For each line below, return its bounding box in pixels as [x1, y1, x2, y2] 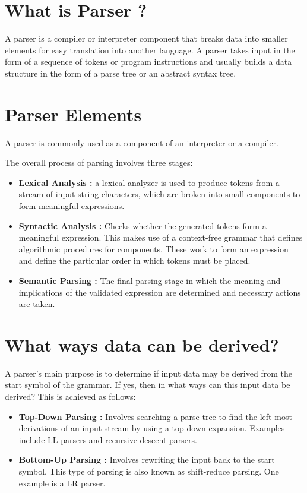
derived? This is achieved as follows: [5, 390, 136, 403]
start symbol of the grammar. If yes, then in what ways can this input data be [5, 378, 290, 391]
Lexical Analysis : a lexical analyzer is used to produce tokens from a [18, 176, 280, 188]
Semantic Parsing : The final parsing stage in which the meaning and [18, 274, 281, 286]
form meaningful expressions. [18, 200, 125, 211]
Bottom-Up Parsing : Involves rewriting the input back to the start [18, 453, 275, 466]
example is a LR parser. [18, 476, 106, 489]
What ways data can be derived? [5, 332, 279, 356]
